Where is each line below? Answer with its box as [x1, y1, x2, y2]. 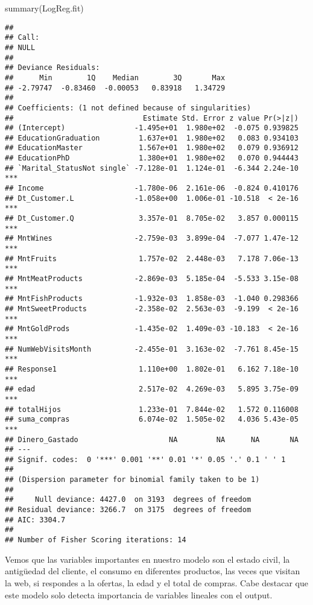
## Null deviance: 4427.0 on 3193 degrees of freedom [5, 495, 251, 504]
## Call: [5, 33, 40, 42]
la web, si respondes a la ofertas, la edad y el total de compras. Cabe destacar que [5, 576, 309, 589]
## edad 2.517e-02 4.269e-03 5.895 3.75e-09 [5, 385, 299, 394]
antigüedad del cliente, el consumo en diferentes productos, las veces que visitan [5, 565, 300, 577]
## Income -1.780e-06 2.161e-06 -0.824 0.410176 [5, 184, 299, 193]
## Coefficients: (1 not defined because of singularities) [5, 103, 251, 112]
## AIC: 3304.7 [5, 515, 66, 524]
